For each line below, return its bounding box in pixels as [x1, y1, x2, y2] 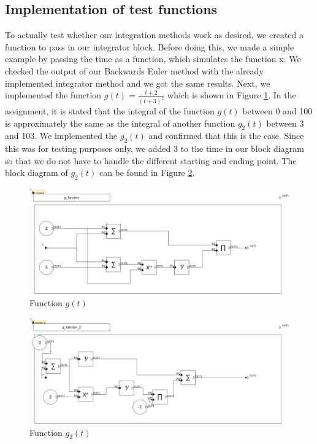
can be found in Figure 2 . [99, 166, 195, 179]
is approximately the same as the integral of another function [5, 116, 235, 129]
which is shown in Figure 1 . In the [167, 89, 296, 101]
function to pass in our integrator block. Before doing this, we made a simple [5, 40, 294, 53]
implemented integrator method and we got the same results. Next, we [5, 76, 270, 89]
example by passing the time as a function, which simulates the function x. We [5, 52, 301, 65]
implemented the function [5, 89, 102, 101]
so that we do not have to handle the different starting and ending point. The [5, 154, 297, 167]
